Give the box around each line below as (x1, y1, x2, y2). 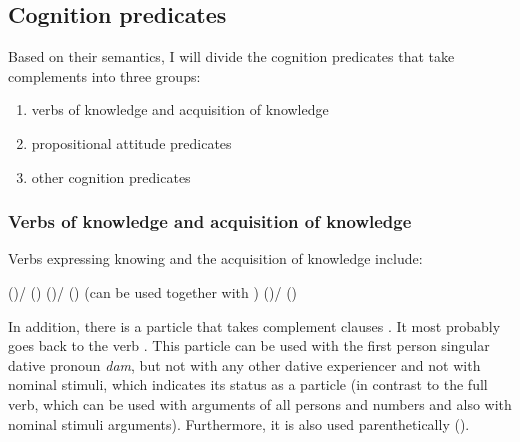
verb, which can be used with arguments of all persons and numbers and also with (8, 393, 512, 414)
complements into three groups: (8, 65, 201, 86)
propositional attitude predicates (31, 132, 232, 153)
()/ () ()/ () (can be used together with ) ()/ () (8, 281, 298, 302)
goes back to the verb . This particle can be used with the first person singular (8, 335, 490, 356)
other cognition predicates (31, 166, 191, 187)
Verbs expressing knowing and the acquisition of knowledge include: (8, 248, 423, 269)
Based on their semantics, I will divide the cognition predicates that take (8, 46, 455, 67)
